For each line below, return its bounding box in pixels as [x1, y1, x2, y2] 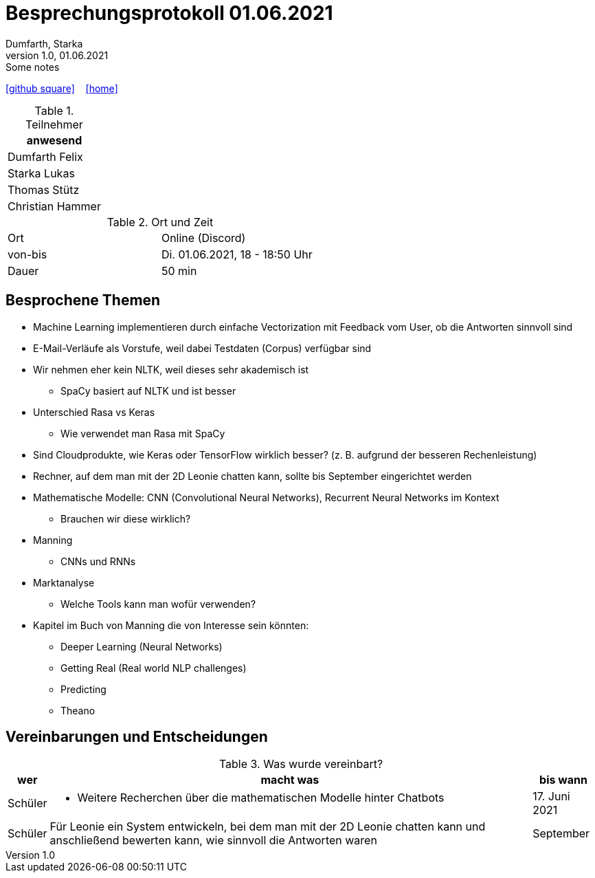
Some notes [5, 61, 60, 73]
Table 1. [34, 103, 74, 118]
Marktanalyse [33, 576, 95, 589]
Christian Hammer [8, 199, 101, 213]
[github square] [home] [5, 82, 118, 94]
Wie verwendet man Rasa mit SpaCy [60, 427, 225, 439]
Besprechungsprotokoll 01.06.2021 [5, 1, 333, 25]
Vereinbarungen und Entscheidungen [5, 728, 268, 746]
